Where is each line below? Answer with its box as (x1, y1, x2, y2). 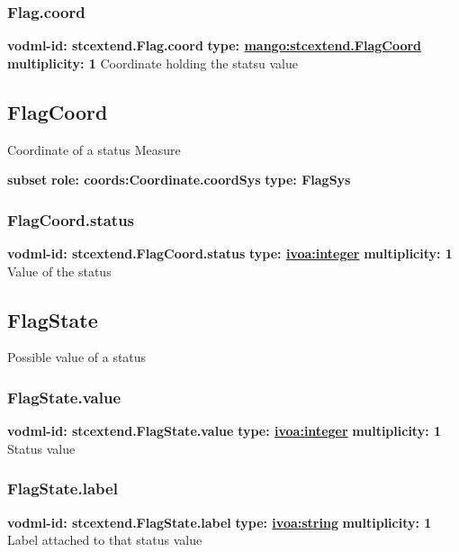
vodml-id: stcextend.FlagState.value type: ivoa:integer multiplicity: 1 (7, 421, 442, 440)
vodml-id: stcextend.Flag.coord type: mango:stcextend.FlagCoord (7, 36, 422, 55)
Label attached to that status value (7, 530, 202, 549)
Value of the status (7, 261, 112, 280)
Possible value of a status (7, 348, 147, 366)
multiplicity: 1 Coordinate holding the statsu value (7, 53, 299, 72)
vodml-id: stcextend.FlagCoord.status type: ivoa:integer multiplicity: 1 (7, 244, 453, 263)
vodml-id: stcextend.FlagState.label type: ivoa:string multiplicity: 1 (7, 512, 432, 531)
